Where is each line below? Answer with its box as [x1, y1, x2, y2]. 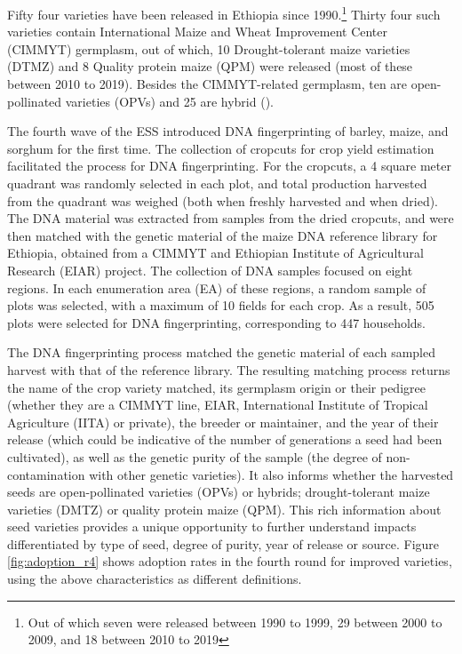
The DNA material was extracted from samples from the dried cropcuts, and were [7, 209, 454, 227]
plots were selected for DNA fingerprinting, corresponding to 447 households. [7, 313, 426, 331]
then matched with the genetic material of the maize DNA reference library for [7, 226, 438, 244]
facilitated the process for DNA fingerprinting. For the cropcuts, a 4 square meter [7, 156, 451, 175]
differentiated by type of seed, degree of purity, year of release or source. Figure [7, 534, 440, 553]
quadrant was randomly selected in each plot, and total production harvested [7, 174, 427, 192]
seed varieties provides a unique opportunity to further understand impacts [7, 517, 417, 536]
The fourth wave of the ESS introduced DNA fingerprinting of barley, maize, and [7, 122, 449, 140]
